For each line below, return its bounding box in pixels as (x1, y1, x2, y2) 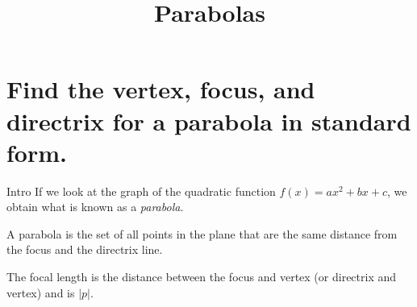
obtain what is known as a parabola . (6, 198, 184, 215)
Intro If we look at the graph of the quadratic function (6, 182, 276, 199)
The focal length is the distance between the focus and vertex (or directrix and (6, 268, 397, 285)
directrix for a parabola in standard (6, 104, 411, 137)
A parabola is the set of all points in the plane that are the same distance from (6, 225, 398, 242)
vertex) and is (6, 284, 75, 301)
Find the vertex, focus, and (6, 73, 315, 106)
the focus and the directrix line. (6, 241, 163, 258)
